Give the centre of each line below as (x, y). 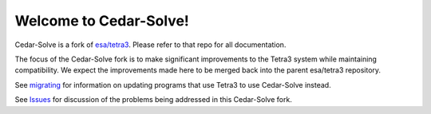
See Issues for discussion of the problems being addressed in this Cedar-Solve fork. (154, 100)
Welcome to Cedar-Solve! (102, 21)
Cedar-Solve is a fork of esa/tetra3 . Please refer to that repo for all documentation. (150, 45)
